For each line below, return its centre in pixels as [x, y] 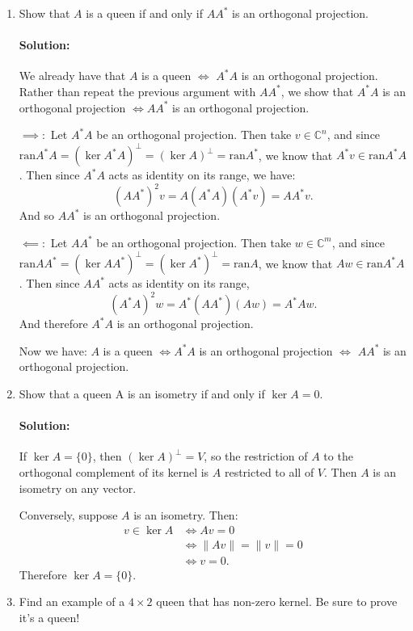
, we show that [317, 91]
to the [338, 456]
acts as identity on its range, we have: [202, 175]
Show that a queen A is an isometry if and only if [142, 393]
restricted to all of [269, 471]
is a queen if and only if [145, 13]
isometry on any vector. [78, 488]
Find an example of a [72, 602]
